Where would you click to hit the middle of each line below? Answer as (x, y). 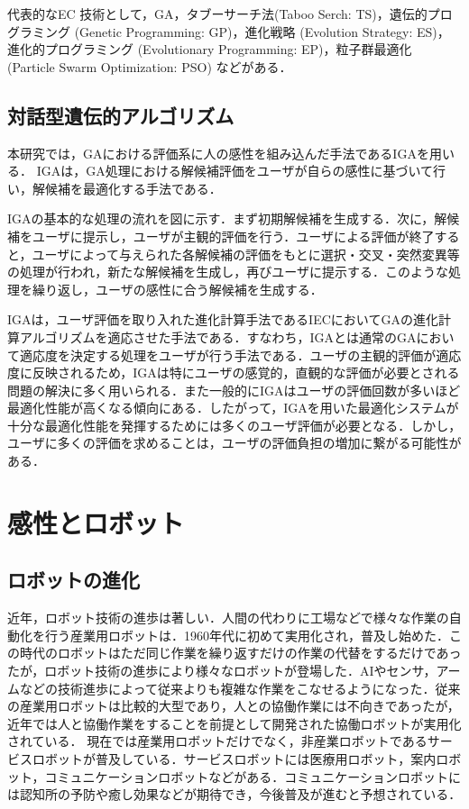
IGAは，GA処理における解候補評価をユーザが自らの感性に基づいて (234, 171)
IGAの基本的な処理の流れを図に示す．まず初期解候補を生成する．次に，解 (227, 218)
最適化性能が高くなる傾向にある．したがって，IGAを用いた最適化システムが (233, 408)
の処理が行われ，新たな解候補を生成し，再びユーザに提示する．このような (228, 272)
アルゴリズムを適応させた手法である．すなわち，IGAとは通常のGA (218, 336)
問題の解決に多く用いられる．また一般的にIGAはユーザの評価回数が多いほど (234, 390)
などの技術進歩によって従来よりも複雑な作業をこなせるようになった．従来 (240, 688)
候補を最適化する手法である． (133, 188)
